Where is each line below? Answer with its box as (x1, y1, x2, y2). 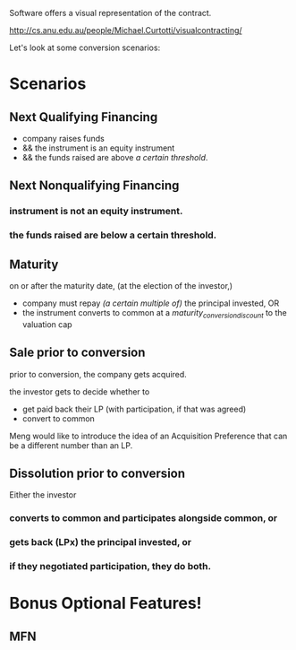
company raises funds (21, 134, 105, 143)
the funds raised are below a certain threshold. (9, 229, 217, 241)
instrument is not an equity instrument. (9, 205, 183, 218)
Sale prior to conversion (9, 345, 146, 360)
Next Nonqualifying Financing (9, 178, 180, 194)
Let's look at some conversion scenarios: (9, 42, 161, 53)
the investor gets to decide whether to (9, 386, 150, 397)
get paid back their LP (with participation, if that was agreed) (21, 403, 247, 414)
